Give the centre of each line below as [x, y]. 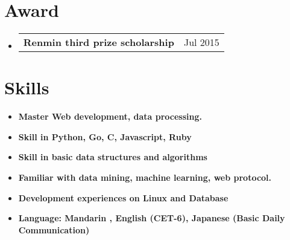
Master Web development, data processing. [110, 116]
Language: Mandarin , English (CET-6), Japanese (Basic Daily [152, 218]
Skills [27, 87]
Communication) [54, 229]
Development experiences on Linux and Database [123, 197]
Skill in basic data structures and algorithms [113, 157]
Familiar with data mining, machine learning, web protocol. [145, 177]
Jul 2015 [201, 42]
